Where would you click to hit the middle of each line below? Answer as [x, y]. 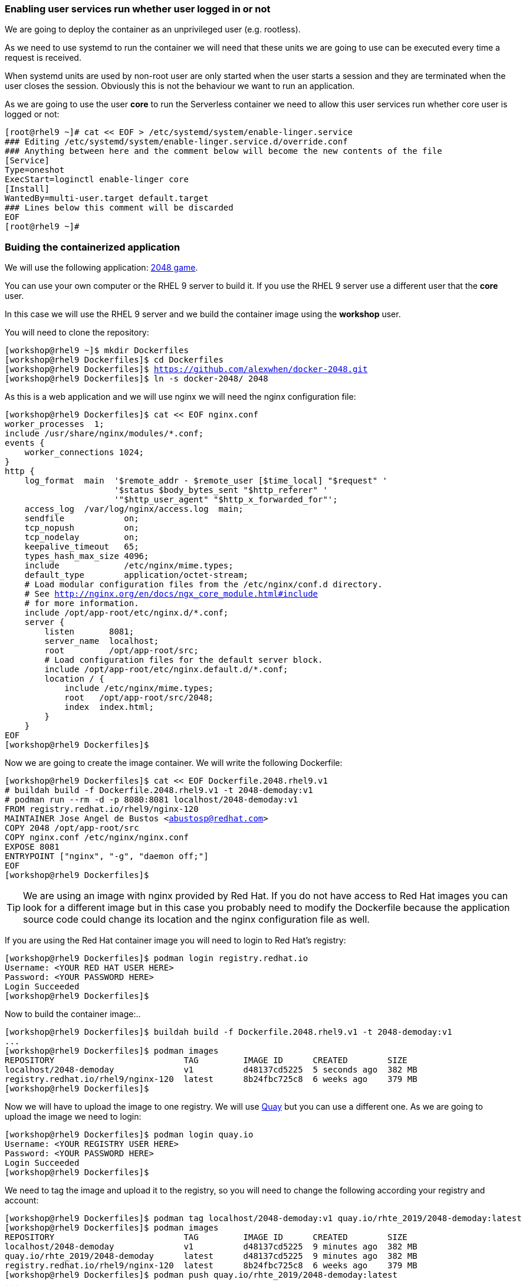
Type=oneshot [35, 170]
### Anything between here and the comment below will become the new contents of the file [223, 151]
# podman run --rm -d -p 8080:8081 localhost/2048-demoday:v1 [152, 800]
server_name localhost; [102, 641]
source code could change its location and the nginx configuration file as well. [196, 920]
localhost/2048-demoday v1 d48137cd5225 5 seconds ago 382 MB [211, 1070]
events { [25, 443]
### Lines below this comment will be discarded [119, 208]
